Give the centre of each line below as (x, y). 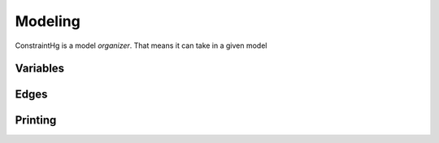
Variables (40, 69)
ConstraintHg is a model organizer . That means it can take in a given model (141, 45)
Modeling (48, 21)
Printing (36, 121)
